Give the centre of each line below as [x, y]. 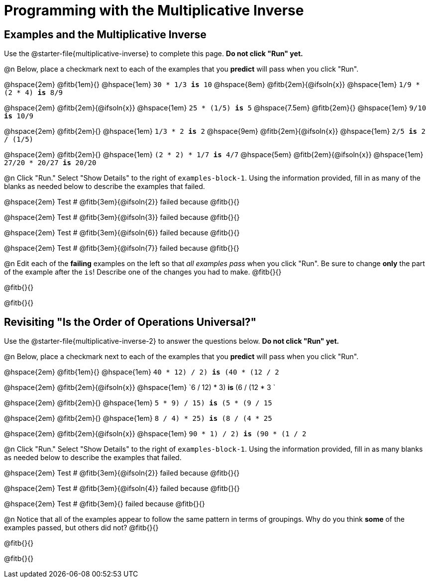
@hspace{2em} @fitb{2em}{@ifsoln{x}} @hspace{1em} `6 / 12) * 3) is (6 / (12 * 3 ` [140, 388]
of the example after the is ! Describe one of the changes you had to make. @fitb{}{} [143, 272]
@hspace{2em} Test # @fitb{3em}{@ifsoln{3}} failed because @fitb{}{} [122, 217]
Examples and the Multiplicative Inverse [105, 34]
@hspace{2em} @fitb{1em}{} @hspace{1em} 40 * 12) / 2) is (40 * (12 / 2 [142, 372]
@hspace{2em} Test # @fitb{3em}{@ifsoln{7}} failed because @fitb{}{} [122, 248]
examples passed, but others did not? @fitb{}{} [81, 528]
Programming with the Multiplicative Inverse [154, 10]
